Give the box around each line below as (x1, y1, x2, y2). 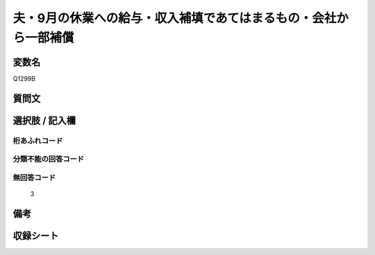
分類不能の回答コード (12, 155, 85, 164)
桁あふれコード (12, 136, 63, 146)
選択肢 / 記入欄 (12, 114, 76, 126)
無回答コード (12, 173, 56, 182)
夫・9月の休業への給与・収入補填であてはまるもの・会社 (12, 10, 337, 26)
